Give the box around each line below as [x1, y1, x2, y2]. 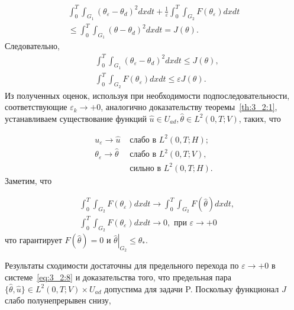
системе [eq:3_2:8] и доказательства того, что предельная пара [5, 270, 231, 283]
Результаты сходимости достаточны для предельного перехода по [5, 259, 239, 272]
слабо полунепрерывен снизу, [5, 294, 111, 306]
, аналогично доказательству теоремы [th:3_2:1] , [101, 101, 277, 113]
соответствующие [5, 101, 67, 113]
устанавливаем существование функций [5, 112, 147, 124]
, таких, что [238, 112, 281, 124]
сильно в [130, 164, 161, 173]
